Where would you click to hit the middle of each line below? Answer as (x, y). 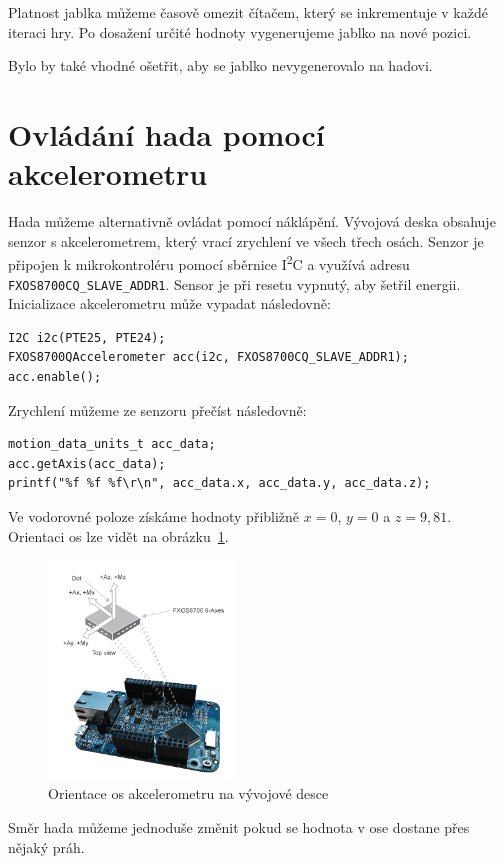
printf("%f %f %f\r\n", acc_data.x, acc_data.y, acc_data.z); (219, 483)
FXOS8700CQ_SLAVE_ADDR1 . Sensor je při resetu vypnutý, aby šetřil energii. (234, 283)
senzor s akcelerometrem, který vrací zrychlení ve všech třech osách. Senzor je (246, 240)
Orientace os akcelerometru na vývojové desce (188, 793)
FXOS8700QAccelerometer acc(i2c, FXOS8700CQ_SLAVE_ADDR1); (208, 357)
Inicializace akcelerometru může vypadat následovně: (169, 303)
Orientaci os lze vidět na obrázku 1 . (118, 535)
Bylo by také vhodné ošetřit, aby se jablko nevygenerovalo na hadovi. (220, 65)
